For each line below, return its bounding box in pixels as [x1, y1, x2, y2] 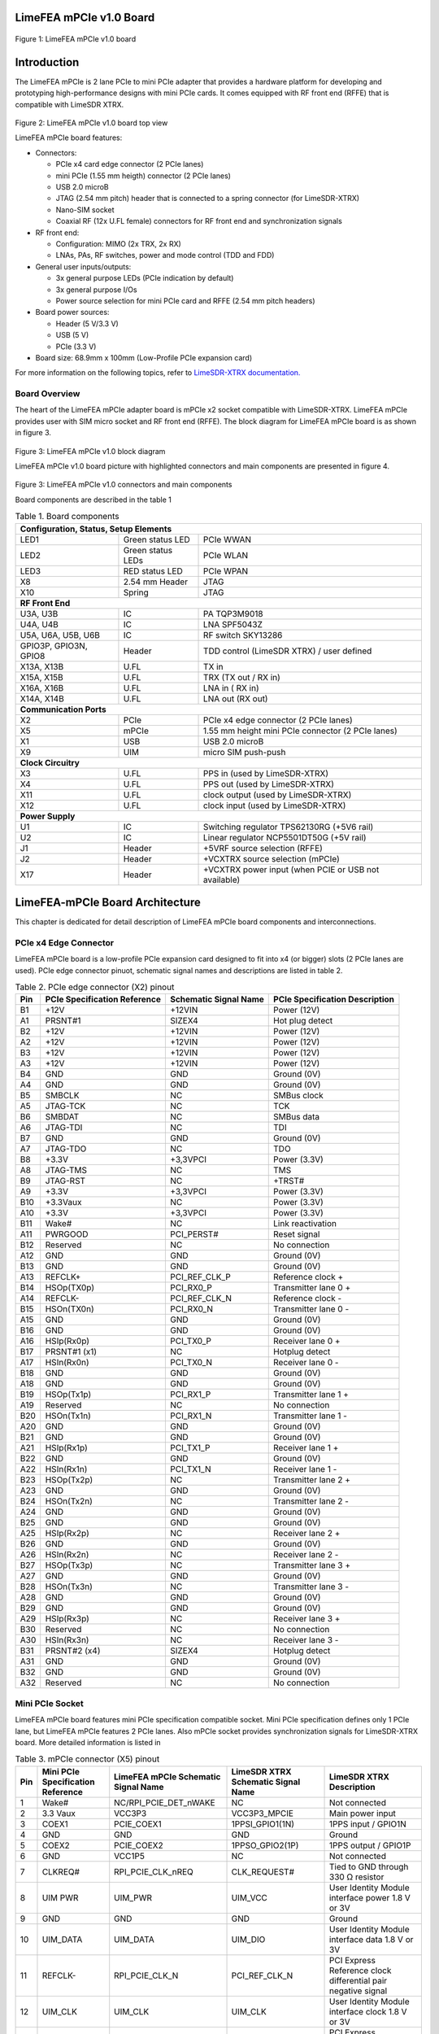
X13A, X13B [20, 661, 64, 672]
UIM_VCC [231, 1892, 267, 1903]
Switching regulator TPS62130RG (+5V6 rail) [203, 821, 374, 832]
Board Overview [15, 388, 80, 399]
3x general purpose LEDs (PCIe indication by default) [55, 273, 234, 283]
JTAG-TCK [45, 1101, 86, 1112]
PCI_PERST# [169, 1229, 219, 1240]
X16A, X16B [20, 682, 64, 693]
